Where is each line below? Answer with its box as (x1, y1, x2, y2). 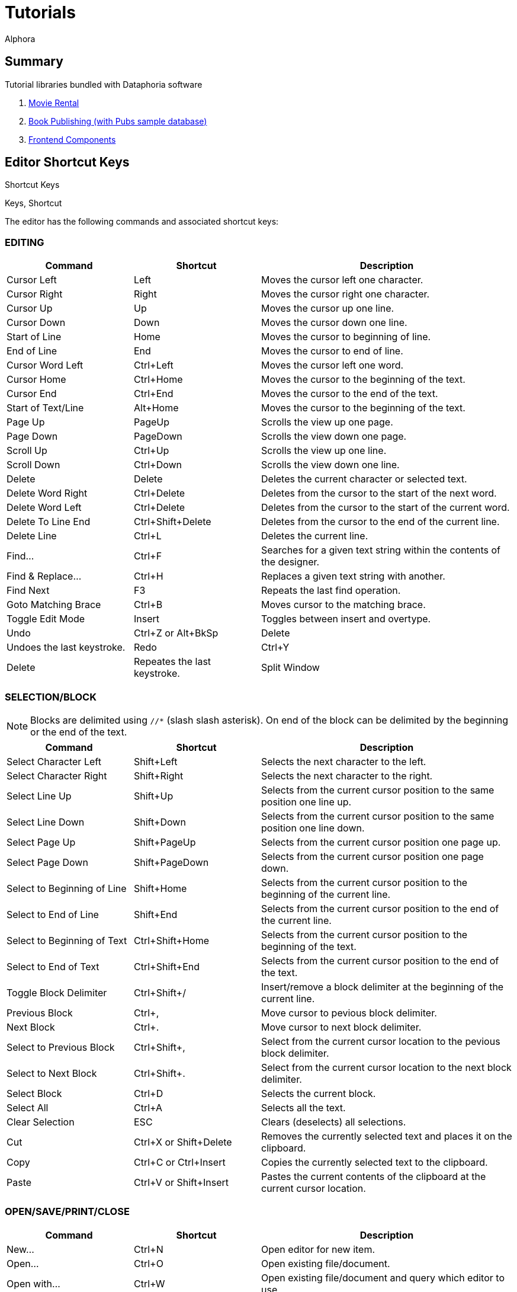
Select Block (7, 1087, 62, 1099)
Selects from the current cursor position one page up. (261, 836, 501, 848)
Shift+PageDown (134, 856, 209, 868)
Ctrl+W (134, 1277, 165, 1290)
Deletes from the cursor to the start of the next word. (261, 487, 497, 500)
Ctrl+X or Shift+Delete (134, 1136, 232, 1148)
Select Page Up (7, 836, 76, 848)
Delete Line (7, 530, 57, 542)
